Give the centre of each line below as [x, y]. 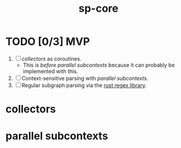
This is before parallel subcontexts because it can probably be [99, 65]
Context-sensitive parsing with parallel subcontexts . [85, 78]
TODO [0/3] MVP [48, 42]
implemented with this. [50, 71]
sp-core [98, 9]
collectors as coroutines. [52, 58]
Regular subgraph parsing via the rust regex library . [84, 85]
